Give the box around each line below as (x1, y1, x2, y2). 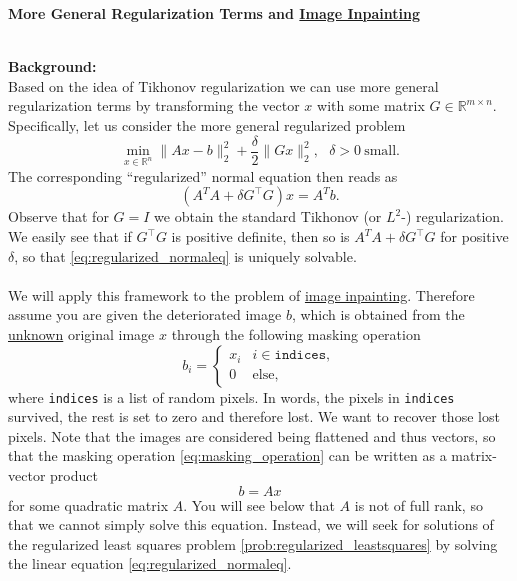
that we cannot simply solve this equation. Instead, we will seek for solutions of (8, 514, 494, 535)
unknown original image (8, 323, 155, 344)
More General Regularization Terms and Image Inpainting (8, 3, 420, 23)
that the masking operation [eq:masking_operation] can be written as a (8, 445, 447, 466)
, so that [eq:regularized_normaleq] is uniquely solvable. (14, 245, 357, 266)
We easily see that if (8, 226, 132, 246)
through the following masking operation (171, 323, 421, 344)
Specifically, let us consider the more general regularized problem (8, 114, 406, 135)
